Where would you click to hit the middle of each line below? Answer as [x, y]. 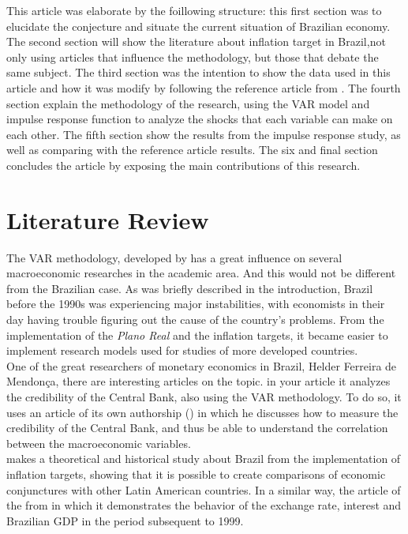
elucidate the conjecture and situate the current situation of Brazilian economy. [198, 26]
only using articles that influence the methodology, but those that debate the [193, 56]
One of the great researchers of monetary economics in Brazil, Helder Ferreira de [202, 365]
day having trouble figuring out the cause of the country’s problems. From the [195, 320]
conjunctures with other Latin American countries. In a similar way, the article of [204, 489]
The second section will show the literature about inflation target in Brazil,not [196, 41]
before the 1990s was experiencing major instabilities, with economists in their [196, 304]
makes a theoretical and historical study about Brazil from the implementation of [204, 459]
